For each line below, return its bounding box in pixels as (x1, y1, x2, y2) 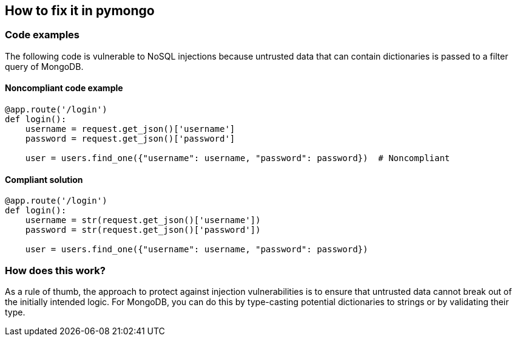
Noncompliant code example (5, 83, 123, 94)
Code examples (5, 29, 80, 41)
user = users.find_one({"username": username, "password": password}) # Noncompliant (25, 153, 450, 164)
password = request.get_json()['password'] (25, 134, 235, 144)
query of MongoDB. (5, 61, 84, 72)
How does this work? (5, 264, 106, 277)
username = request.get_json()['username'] (25, 124, 235, 134)
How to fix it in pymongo (5, 3, 155, 18)
